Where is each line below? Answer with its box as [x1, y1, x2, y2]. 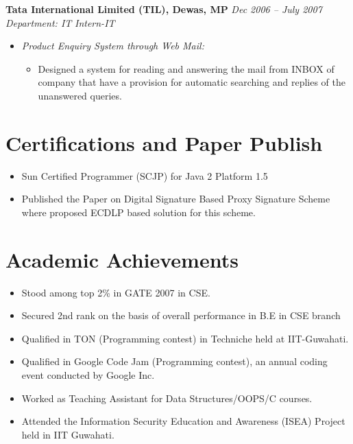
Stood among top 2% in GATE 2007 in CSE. [21, 285, 210, 299]
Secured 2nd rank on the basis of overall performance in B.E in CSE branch [21, 308, 341, 323]
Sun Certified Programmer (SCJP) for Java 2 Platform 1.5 [21, 168, 268, 183]
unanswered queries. [38, 88, 122, 102]
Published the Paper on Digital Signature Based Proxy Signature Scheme [21, 191, 330, 206]
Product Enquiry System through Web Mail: [21, 38, 204, 53]
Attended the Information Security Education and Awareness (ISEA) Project [21, 414, 345, 428]
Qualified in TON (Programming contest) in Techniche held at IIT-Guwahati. [21, 331, 349, 345]
